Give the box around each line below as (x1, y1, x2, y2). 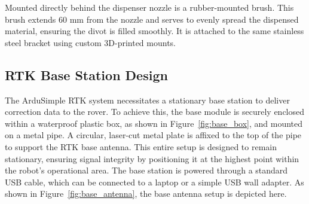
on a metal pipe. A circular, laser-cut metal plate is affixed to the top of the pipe (5, 129, 302, 141)
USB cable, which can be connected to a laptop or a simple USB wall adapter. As (5, 175, 304, 188)
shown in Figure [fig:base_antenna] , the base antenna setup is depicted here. (5, 187, 287, 200)
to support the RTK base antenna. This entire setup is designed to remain (5, 140, 277, 153)
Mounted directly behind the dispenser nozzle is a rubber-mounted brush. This (5, 1, 294, 13)
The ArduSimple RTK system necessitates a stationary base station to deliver (5, 93, 290, 106)
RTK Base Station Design (5, 65, 168, 84)
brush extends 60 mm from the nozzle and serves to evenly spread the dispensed (5, 13, 299, 25)
